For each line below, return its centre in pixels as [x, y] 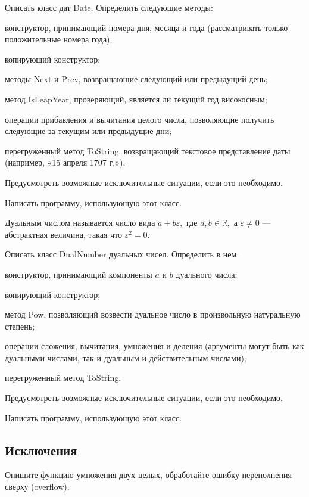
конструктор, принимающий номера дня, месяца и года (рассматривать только [146, 27]
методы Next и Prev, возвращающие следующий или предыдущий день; [136, 79]
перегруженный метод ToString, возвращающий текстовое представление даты [148, 150]
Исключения [41, 450]
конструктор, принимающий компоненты [79, 274]
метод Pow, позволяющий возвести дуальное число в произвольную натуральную [153, 314]
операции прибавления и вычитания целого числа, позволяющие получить [140, 119]
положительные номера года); [59, 39]
